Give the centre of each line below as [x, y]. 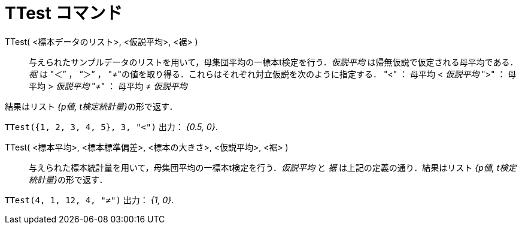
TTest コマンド [64, 13]
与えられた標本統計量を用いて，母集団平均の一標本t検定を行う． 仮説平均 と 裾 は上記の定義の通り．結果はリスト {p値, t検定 [273, 167]
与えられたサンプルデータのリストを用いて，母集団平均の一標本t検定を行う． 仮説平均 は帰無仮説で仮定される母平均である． [274, 62]
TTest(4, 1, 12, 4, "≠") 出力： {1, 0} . [89, 200]
